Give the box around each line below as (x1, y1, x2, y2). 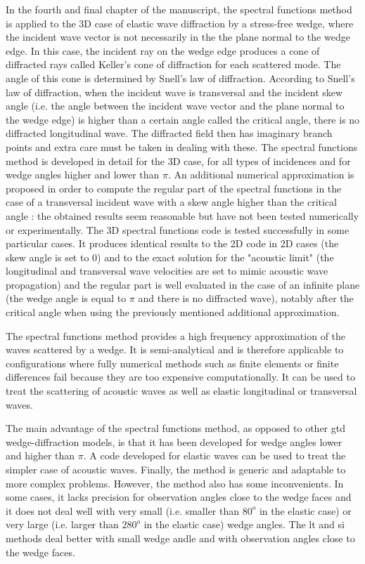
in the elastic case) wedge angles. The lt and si (143, 517, 345, 532)
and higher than (6, 448, 75, 463)
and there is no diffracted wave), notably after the (138, 291, 354, 306)
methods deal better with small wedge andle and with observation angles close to (6, 530, 355, 545)
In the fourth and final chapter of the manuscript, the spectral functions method (6, 2, 352, 16)
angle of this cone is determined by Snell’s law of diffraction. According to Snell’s (6, 70, 355, 85)
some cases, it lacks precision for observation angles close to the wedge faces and (6, 490, 352, 504)
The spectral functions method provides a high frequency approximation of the (6, 328, 346, 343)
